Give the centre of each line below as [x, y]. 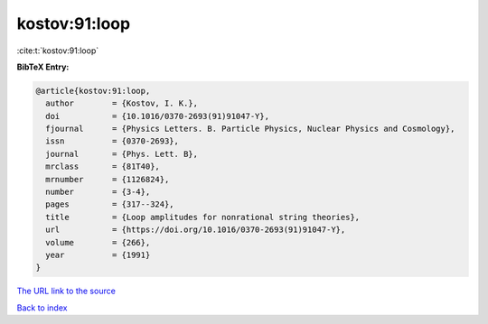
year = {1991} [98, 255]
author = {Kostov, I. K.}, [122, 103]
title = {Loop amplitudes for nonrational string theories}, [203, 217]
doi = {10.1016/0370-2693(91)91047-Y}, [158, 116]
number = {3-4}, [98, 192]
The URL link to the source [66, 291]
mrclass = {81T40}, [103, 167]
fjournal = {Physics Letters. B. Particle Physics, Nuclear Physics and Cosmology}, [250, 129]
